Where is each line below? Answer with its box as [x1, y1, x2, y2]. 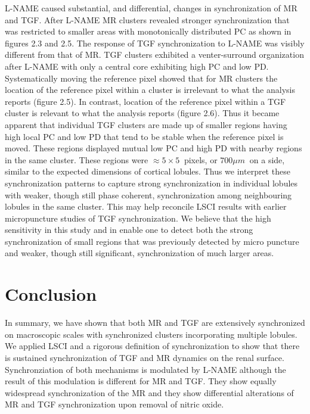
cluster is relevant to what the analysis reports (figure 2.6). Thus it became [5, 107, 280, 119]
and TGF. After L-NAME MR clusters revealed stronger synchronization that [5, 13, 290, 26]
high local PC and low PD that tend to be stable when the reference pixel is [5, 130, 284, 142]
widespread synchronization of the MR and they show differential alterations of [5, 386, 294, 399]
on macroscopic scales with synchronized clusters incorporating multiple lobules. [5, 328, 297, 340]
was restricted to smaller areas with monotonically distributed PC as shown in [5, 25, 292, 38]
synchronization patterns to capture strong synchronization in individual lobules [5, 176, 298, 189]
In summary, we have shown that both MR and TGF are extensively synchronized [5, 316, 305, 329]
